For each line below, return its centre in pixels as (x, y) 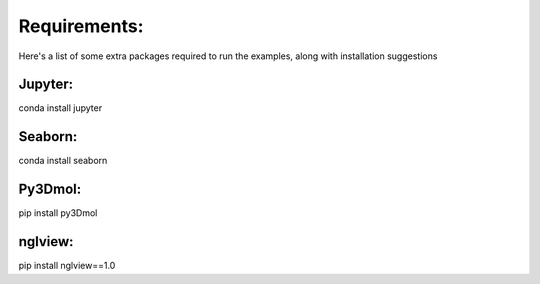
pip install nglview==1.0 (67, 266)
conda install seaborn (63, 161)
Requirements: (81, 26)
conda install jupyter (60, 108)
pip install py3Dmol (58, 213)
